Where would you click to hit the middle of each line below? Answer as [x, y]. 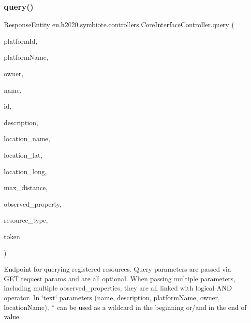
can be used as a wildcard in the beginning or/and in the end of [152, 307]
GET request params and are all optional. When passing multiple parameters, [120, 278]
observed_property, [33, 203]
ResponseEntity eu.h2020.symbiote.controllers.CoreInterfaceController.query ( [119, 24]
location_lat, [23, 154]
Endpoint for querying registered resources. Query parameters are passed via [118, 269]
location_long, [25, 171]
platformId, [21, 40]
